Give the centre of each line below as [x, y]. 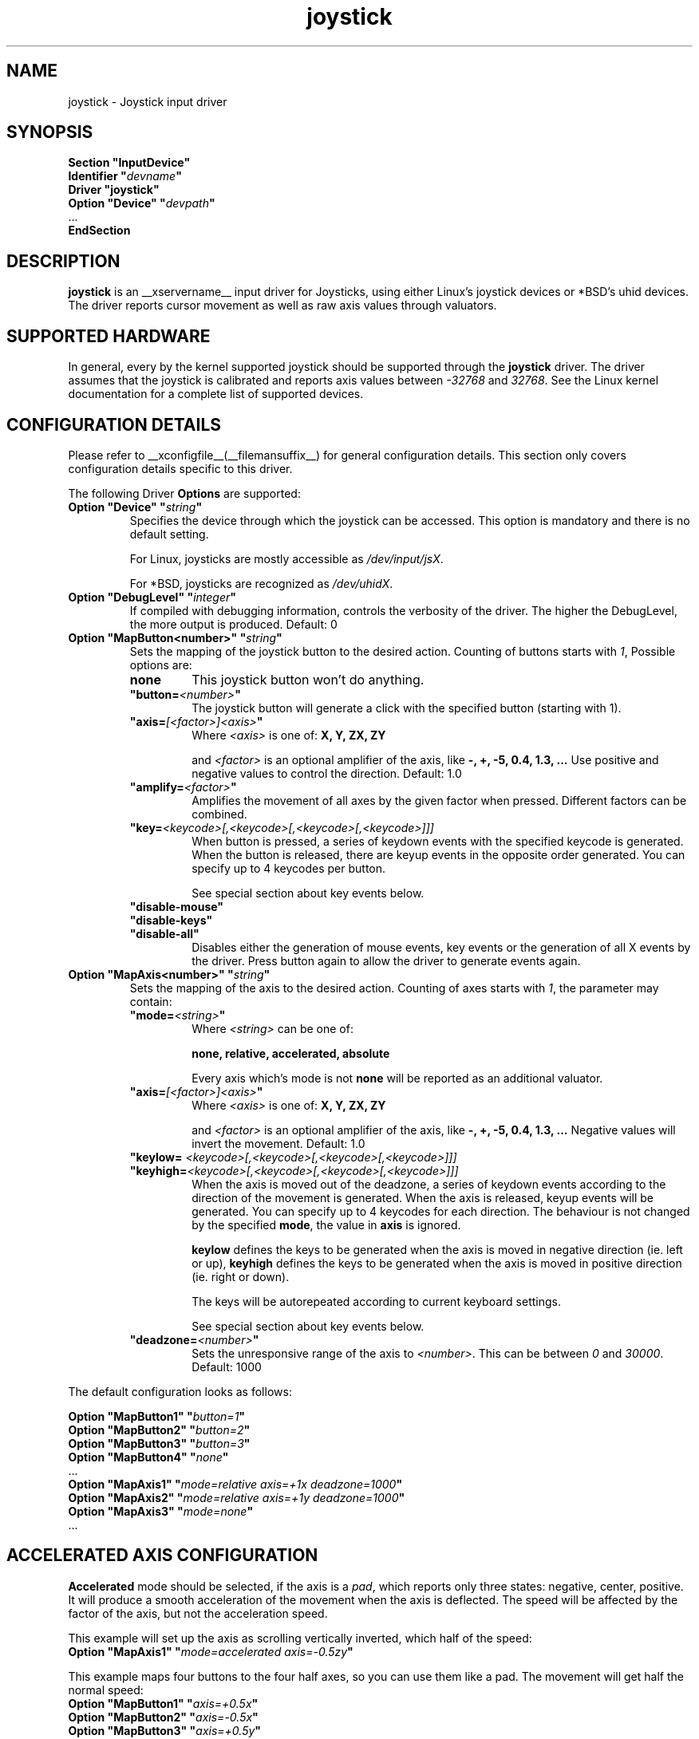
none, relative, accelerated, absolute [291, 1053]
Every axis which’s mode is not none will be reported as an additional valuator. [397, 1078]
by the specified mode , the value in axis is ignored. [326, 1224]
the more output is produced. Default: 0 [233, 624]
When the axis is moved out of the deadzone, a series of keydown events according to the [429, 1184]
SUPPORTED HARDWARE [109, 336]
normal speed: [106, 1690]
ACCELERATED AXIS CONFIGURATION [162, 1556]
